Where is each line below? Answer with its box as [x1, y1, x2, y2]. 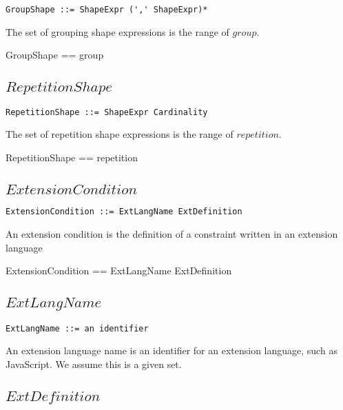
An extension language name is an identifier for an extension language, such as [6, 343, 337, 358]
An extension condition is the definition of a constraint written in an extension [6, 226, 338, 240]
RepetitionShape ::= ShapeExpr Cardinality [6, 107, 208, 117]
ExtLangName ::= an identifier [6, 323, 149, 334]
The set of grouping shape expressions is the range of [6, 24, 229, 39]
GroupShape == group [6, 48, 104, 62]
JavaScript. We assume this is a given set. [6, 356, 182, 371]
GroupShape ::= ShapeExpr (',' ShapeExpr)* [6, 5, 208, 14]
